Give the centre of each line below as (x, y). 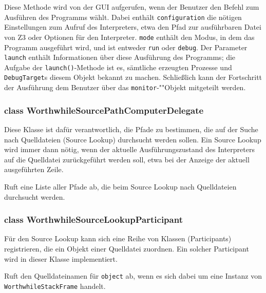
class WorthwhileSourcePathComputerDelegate (104, 110)
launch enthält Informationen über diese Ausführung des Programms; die (120, 57)
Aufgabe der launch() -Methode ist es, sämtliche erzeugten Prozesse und (118, 67)
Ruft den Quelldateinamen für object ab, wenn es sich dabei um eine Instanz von (133, 276)
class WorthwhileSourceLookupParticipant (93, 219)
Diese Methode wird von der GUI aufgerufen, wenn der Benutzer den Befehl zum (132, 7)
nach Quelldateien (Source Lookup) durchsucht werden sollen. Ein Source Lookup (133, 139)
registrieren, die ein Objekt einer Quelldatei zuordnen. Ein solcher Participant (127, 248)
